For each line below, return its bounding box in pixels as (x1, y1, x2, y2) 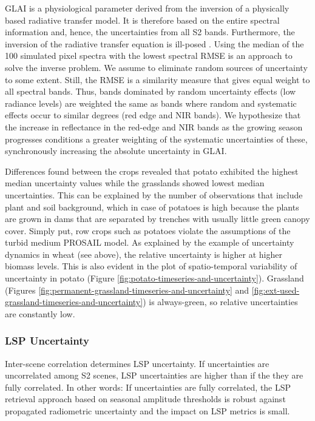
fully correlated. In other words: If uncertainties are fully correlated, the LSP (5, 380, 291, 393)
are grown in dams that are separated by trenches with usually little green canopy (5, 212, 310, 225)
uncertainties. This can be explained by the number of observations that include (5, 188, 303, 201)
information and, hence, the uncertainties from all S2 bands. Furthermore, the (5, 25, 295, 38)
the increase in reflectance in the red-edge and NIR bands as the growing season (5, 120, 303, 133)
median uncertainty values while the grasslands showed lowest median (5, 177, 265, 189)
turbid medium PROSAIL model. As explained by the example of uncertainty (5, 236, 294, 249)
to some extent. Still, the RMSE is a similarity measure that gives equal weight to (5, 73, 310, 86)
